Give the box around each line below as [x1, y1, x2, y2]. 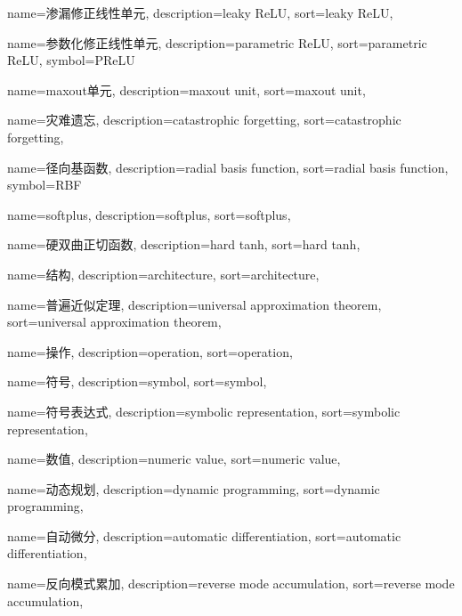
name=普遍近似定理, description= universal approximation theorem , [7, 295, 382, 313]
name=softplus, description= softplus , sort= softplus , [7, 205, 291, 223]
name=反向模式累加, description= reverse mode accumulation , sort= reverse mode [7, 574, 455, 593]
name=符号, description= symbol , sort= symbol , [7, 372, 267, 391]
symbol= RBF [7, 175, 82, 194]
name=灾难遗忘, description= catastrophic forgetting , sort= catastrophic [7, 110, 401, 129]
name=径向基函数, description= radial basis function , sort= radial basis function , [7, 158, 449, 176]
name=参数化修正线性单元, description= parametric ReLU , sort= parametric [7, 33, 427, 52]
